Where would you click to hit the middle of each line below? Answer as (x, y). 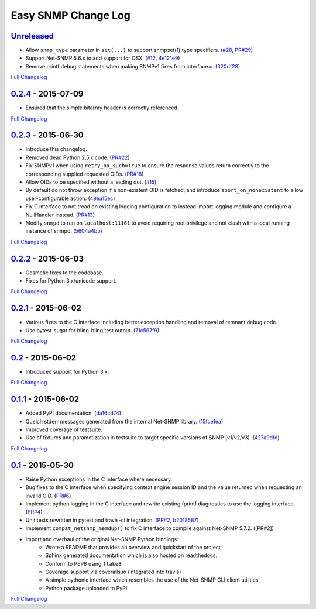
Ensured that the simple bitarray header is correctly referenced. (102, 108)
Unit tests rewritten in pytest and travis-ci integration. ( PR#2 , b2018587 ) (112, 520)
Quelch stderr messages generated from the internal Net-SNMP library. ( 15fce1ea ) (124, 421)
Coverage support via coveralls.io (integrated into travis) (113, 572)
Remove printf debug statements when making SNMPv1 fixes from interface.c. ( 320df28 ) (133, 66)
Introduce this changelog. (56, 149)
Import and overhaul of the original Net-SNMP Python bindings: (102, 539)
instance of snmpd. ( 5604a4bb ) (64, 231)
